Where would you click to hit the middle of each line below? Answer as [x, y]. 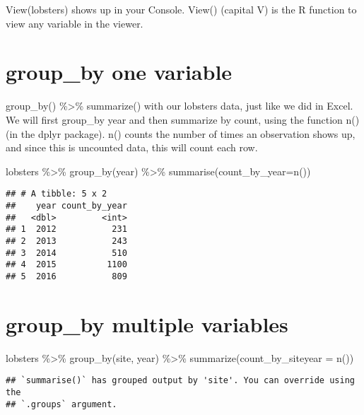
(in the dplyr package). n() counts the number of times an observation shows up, [181, 133]
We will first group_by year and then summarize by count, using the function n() [183, 119]
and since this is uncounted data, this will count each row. [132, 147]
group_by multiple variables [147, 323]
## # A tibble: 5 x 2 [57, 194]
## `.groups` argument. [61, 404]
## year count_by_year [66, 205]
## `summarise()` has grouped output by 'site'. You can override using [180, 381]
